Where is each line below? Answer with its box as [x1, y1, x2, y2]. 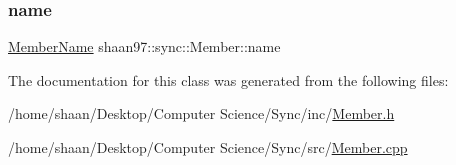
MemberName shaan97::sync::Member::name [8, 36, 281, 57]
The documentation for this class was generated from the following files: [8, 69, 449, 90]
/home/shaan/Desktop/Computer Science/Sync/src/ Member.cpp [8, 137, 408, 157]
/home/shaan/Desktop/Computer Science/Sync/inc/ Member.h [8, 103, 395, 124]
